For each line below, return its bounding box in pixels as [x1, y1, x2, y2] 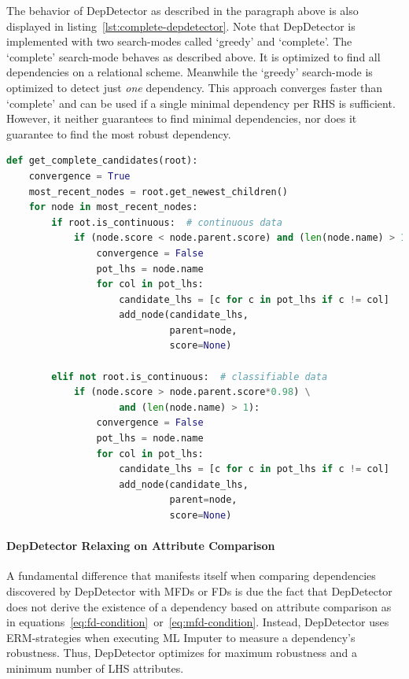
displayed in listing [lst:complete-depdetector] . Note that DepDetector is [6, 17, 356, 34]
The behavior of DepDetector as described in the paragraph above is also [6, 2, 359, 18]
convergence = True [28, 170, 131, 182]
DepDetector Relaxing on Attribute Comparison [6, 537, 275, 554]
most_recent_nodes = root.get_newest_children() [28, 186, 288, 197]
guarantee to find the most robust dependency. [6, 125, 231, 142]
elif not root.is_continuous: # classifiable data [51, 371, 328, 382]
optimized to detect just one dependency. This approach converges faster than [6, 79, 383, 95]
